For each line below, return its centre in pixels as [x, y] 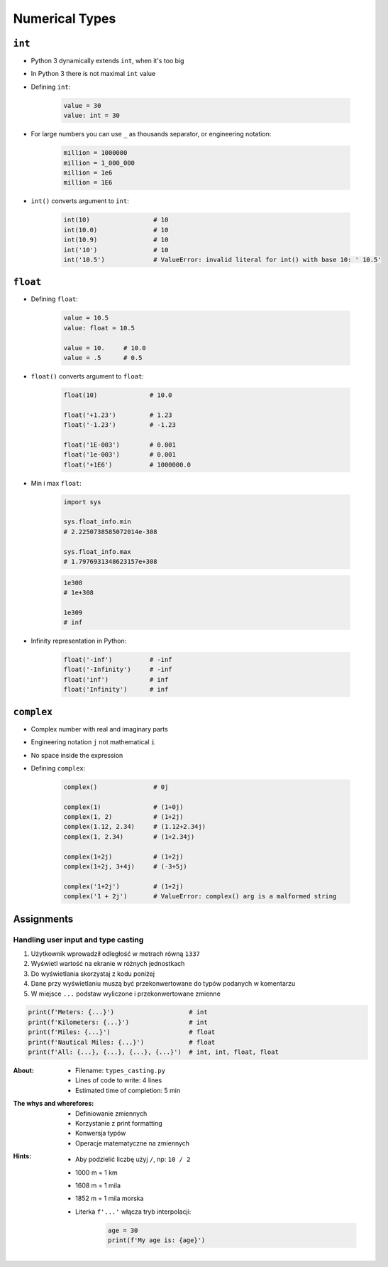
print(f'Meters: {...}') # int [118, 1012]
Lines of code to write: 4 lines [119, 1080]
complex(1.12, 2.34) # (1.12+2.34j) [134, 827]
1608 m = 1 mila [98, 1185]
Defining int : [51, 87]
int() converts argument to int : [80, 201]
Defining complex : [58, 768]
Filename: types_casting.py [121, 1071]
